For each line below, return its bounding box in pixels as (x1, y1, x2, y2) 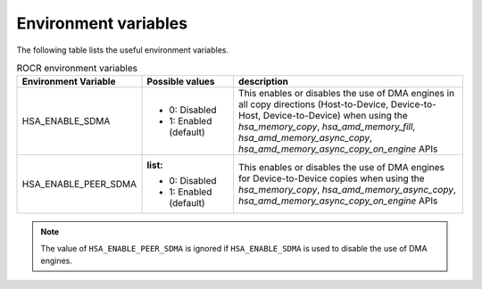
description (237, 76, 289, 88)
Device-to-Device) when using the (262, 110, 408, 122)
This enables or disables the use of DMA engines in (237, 87, 455, 100)
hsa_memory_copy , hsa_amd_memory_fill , (237, 120, 416, 133)
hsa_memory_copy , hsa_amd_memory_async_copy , (237, 184, 457, 196)
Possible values (146, 76, 215, 88)
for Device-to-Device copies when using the (237, 172, 425, 185)
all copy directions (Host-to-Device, (237, 98, 389, 111)
